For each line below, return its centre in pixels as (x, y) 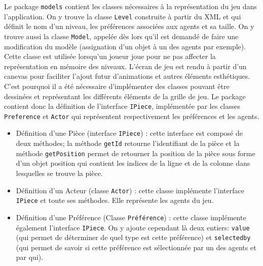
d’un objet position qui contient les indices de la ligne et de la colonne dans (133, 163)
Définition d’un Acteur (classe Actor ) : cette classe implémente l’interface (130, 190)
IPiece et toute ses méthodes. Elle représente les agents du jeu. (115, 200)
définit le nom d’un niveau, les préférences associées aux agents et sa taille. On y (129, 26)
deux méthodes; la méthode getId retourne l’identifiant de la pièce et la (128, 143)
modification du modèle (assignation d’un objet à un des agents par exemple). (125, 46)
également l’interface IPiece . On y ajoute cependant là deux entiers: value (133, 227)
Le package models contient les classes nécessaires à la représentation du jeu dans (130, 6)
